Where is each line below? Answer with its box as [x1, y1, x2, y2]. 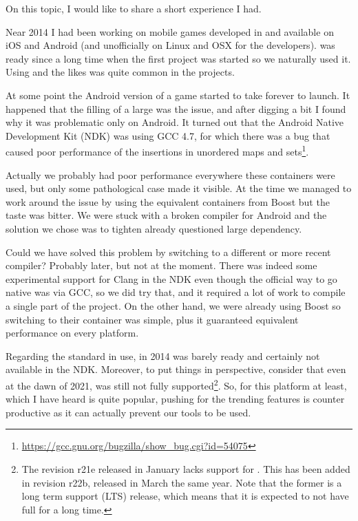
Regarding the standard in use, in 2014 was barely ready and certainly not [6, 348, 320, 363]
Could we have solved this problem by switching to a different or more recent [6, 244, 331, 259]
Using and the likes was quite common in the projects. [6, 65, 235, 79]
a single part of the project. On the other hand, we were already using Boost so [6, 298, 341, 312]
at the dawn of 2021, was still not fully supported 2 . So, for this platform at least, [6, 376, 347, 392]
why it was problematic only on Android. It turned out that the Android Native [6, 115, 344, 129]
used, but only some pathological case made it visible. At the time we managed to [6, 181, 352, 195]
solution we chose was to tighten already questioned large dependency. [6, 221, 302, 235]
